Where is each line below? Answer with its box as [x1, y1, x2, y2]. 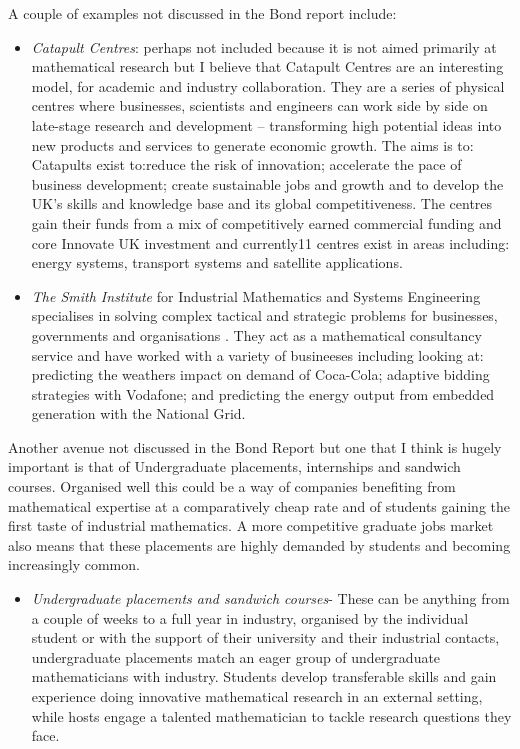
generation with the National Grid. [31, 403, 246, 424]
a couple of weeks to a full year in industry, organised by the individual [31, 607, 469, 628]
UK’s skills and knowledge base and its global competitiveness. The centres [31, 193, 493, 214]
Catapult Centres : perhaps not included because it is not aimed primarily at [31, 36, 497, 57]
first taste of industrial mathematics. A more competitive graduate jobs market [8, 515, 494, 536]
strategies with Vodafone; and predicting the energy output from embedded [31, 383, 495, 404]
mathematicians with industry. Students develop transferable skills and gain [31, 666, 497, 687]
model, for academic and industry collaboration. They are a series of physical [31, 75, 505, 96]
